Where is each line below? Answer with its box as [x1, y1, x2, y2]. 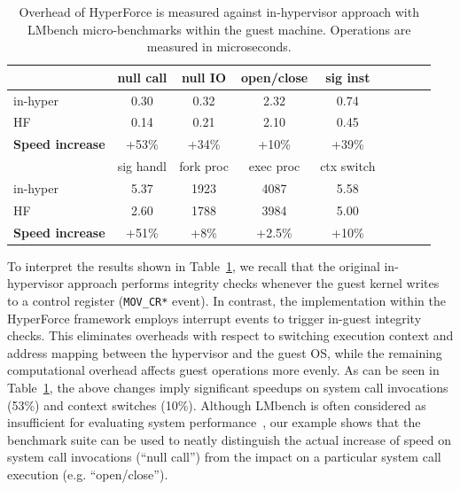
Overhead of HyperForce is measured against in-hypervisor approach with [19, 3, 419, 20]
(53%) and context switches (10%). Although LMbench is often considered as [7, 395, 426, 414]
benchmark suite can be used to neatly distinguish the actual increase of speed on [7, 430, 452, 448]
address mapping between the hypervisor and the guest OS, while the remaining [7, 343, 442, 362]
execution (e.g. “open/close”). [7, 464, 168, 483]
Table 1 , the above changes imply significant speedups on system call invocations [7, 378, 448, 396]
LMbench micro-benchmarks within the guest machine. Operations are [27, 19, 411, 38]
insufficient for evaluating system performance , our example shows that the [7, 413, 421, 432]
